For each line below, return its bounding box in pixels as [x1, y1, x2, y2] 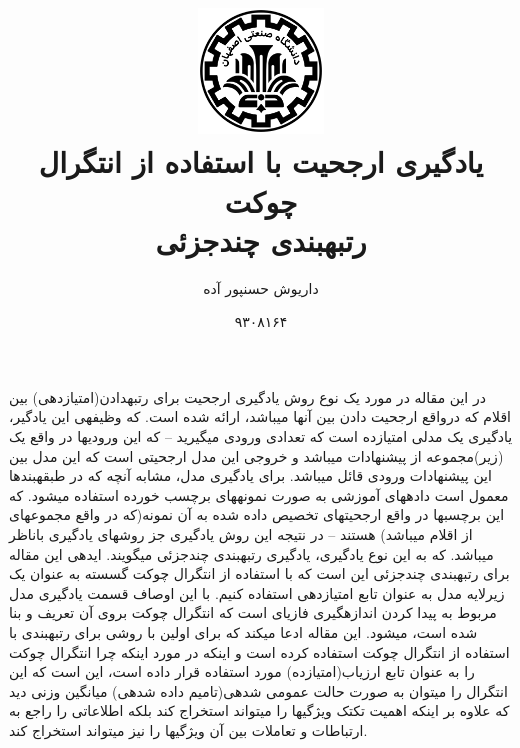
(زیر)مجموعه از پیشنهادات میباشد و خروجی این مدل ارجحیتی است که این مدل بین [9, 445, 504, 466]
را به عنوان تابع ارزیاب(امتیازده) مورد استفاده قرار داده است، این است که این [9, 661, 475, 682]
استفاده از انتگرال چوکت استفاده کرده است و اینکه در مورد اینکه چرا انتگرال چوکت [9, 641, 510, 662]
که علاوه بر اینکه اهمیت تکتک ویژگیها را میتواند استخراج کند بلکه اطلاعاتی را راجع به [9, 700, 510, 721]
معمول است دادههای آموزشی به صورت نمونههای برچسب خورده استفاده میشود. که [9, 484, 509, 505]
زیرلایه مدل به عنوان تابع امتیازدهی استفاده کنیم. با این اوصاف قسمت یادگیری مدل [9, 582, 505, 603]
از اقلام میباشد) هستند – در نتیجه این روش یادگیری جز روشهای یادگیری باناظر [9, 524, 473, 545]
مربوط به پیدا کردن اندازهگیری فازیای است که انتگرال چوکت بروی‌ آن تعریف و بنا [9, 602, 497, 623]
